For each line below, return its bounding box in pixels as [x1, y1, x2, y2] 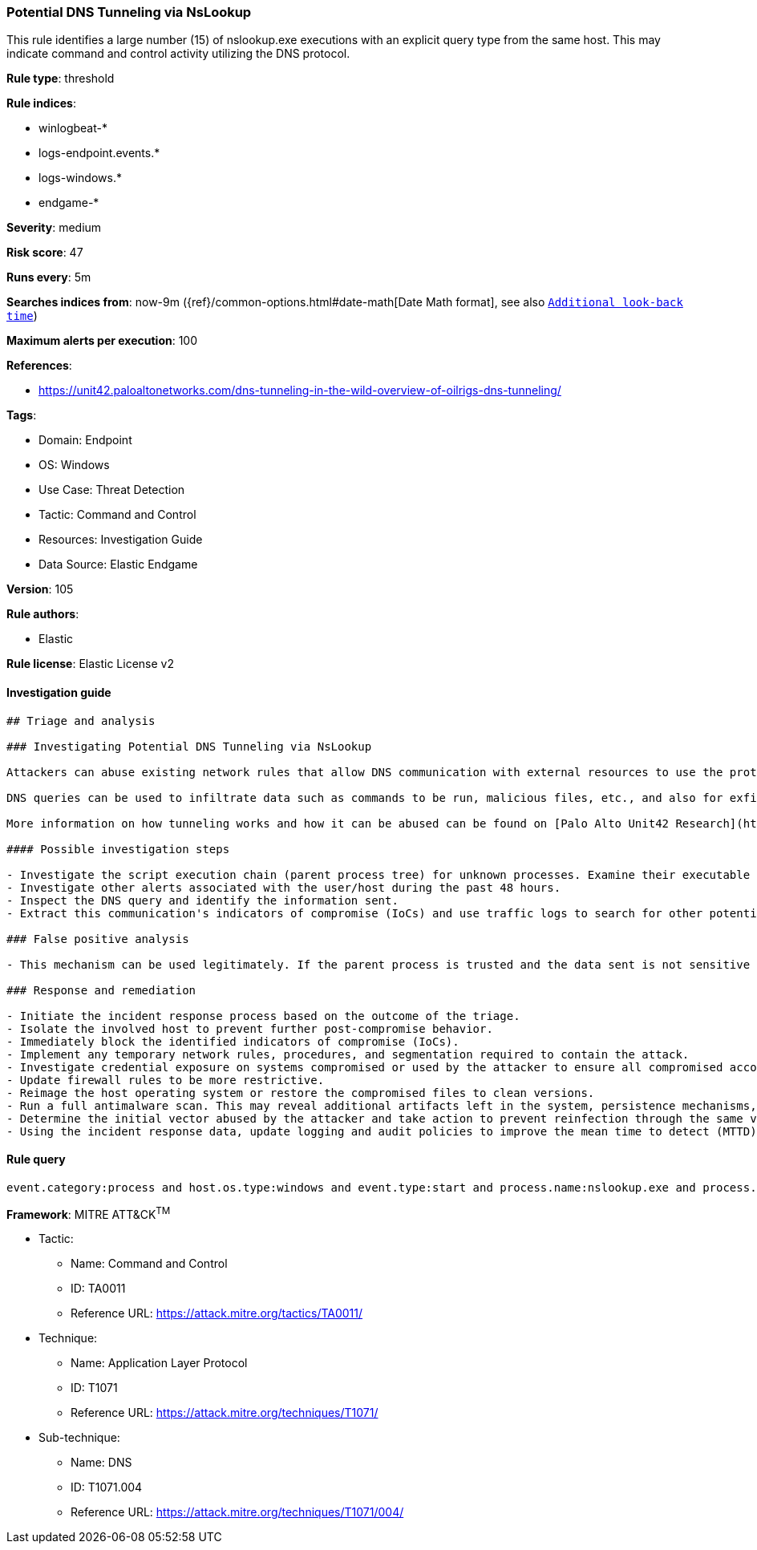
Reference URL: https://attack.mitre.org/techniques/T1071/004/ [71, 1505, 404, 1520]
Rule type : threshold [6, 71, 115, 86]
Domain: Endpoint [38, 433, 132, 447]
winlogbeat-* [38, 121, 107, 136]
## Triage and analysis [6, 714, 156, 727]
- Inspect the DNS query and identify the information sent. [6, 893, 399, 907]
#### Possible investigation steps [6, 842, 230, 856]
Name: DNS [71, 1455, 132, 1470]
